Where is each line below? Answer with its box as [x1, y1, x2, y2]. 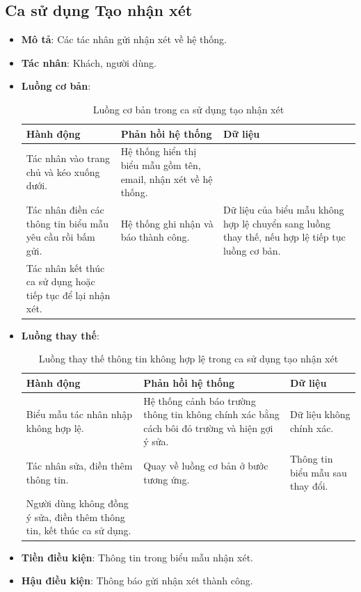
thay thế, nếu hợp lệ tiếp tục [223, 230, 346, 244]
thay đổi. [290, 479, 328, 493]
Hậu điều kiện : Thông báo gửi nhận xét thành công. [21, 573, 253, 588]
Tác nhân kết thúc [26, 260, 105, 275]
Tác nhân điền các [26, 202, 104, 217]
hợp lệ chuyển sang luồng [223, 216, 331, 230]
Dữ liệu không [290, 407, 351, 422]
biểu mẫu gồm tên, [120, 158, 201, 173]
